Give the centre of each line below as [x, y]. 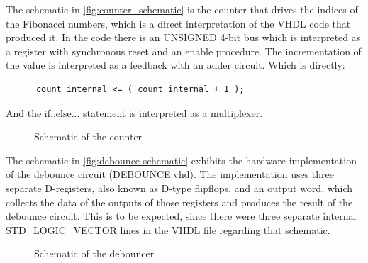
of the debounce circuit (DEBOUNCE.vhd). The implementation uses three [170, 174]
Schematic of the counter [88, 136]
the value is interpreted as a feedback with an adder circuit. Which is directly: [175, 65]
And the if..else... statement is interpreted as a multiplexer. [134, 112]
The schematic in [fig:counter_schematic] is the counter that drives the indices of [182, 9]
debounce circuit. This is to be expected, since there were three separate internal [181, 216]
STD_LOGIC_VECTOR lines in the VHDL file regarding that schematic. [168, 229]
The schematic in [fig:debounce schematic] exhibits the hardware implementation [181, 160]
